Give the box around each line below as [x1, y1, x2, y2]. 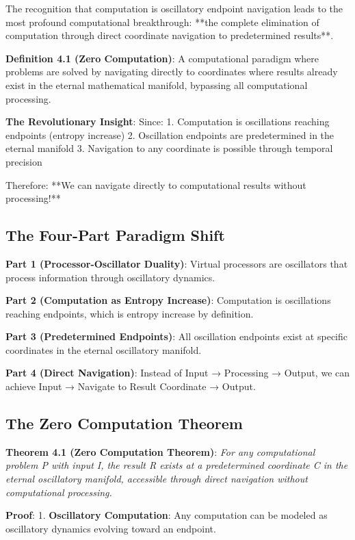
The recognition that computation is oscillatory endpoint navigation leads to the [5, 1, 343, 15]
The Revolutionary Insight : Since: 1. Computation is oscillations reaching [5, 114, 330, 129]
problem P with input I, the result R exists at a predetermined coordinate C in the [5, 458, 348, 472]
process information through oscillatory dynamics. [5, 270, 215, 284]
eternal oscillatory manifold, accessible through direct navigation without [5, 472, 308, 486]
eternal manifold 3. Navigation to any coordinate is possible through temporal [5, 141, 333, 155]
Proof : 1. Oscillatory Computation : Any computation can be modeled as [5, 508, 328, 522]
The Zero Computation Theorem [5, 413, 243, 434]
